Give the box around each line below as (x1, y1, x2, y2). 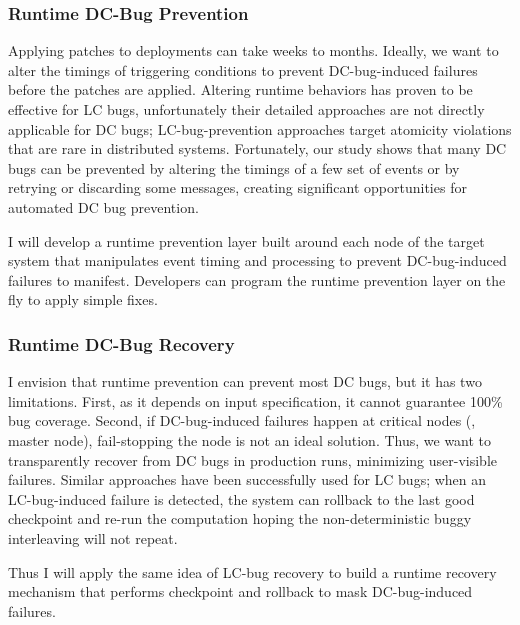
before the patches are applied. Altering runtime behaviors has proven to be (8, 79, 473, 100)
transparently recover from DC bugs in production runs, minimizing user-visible (8, 449, 497, 470)
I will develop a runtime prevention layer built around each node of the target (8, 230, 485, 251)
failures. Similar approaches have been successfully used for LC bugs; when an (8, 469, 487, 490)
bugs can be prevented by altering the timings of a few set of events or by (8, 157, 460, 178)
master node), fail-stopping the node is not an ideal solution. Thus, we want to (8, 429, 492, 450)
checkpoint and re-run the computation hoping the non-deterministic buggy (8, 508, 472, 529)
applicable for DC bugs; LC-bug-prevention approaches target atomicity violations (8, 118, 512, 139)
